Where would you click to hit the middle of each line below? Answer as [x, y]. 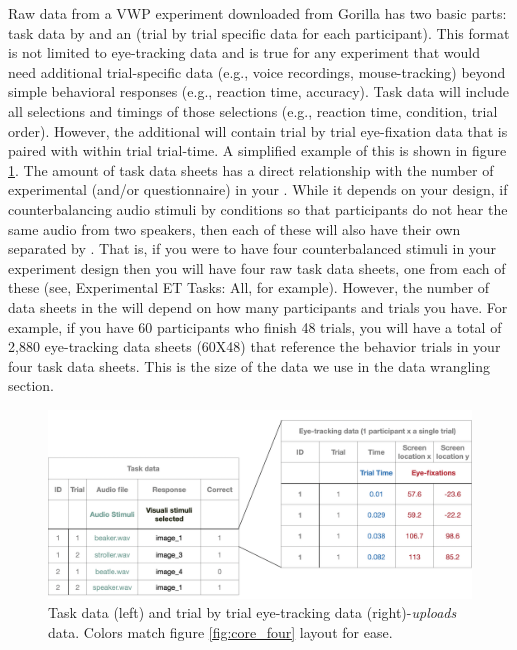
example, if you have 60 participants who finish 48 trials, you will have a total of [255, 326]
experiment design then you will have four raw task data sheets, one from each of [257, 267]
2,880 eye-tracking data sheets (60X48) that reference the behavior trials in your [254, 346]
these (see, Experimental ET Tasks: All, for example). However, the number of [249, 287]
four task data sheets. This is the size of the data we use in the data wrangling [249, 365]
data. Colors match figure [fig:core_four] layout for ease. [220, 631]
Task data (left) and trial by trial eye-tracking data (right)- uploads [252, 612]
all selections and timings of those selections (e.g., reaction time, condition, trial [253, 110]
